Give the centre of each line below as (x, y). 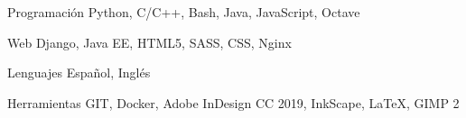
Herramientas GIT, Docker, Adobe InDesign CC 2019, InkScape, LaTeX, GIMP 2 (233, 102)
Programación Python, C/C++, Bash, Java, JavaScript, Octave (184, 12)
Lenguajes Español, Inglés (79, 73)
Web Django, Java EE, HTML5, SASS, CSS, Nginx (149, 42)
